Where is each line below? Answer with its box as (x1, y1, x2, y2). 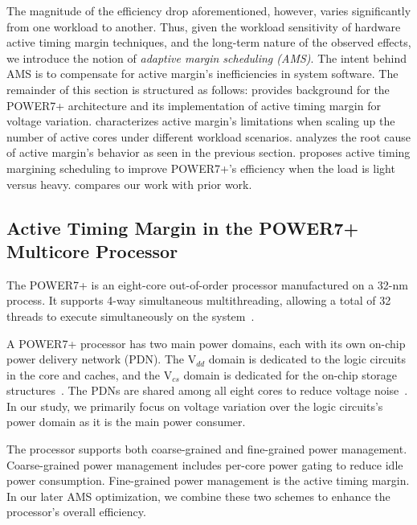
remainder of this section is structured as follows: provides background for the (6, 80, 390, 97)
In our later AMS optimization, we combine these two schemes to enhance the (6, 487, 390, 504)
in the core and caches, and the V (6, 366, 173, 383)
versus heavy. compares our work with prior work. (6, 175, 252, 192)
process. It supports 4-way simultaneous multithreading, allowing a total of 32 (6, 292, 391, 309)
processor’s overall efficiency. (6, 503, 146, 520)
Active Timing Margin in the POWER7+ (6, 215, 359, 240)
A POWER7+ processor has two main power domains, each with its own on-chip (6, 334, 406, 351)
